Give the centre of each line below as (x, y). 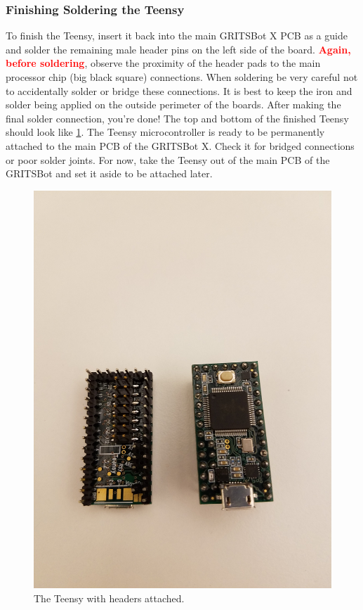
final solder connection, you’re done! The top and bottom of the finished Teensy (177, 118)
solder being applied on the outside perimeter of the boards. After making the (173, 104)
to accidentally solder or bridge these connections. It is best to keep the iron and (179, 90)
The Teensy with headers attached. (109, 598)
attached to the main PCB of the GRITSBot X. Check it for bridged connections (180, 145)
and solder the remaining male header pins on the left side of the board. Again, (178, 49)
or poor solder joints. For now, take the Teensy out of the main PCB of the (168, 159)
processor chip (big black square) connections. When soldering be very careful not (182, 77)
